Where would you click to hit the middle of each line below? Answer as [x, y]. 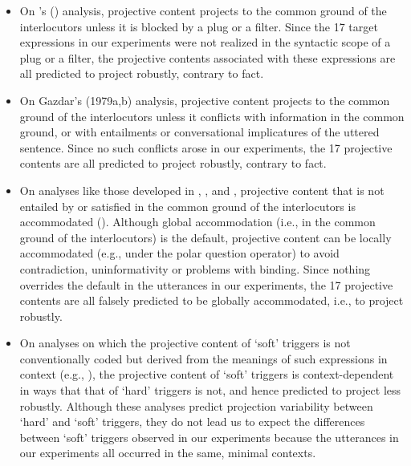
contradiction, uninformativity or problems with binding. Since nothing [195, 268]
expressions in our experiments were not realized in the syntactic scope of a [205, 42]
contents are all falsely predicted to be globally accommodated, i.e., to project [212, 300]
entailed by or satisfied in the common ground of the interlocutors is [187, 206]
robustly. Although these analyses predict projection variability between [196, 405]
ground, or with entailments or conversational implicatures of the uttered [199, 132]
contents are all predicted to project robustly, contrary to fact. [173, 163]
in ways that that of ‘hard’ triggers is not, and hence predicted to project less [210, 390]
